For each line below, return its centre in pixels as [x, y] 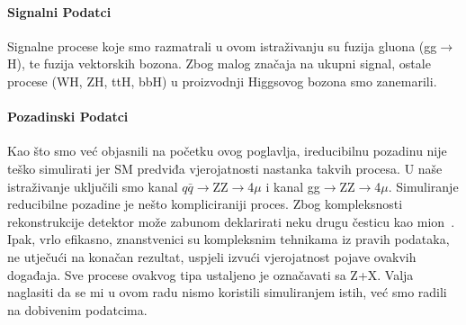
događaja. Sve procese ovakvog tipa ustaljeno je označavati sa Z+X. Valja [211, 274]
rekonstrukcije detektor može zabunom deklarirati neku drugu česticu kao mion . [231, 221]
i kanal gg [293, 186]
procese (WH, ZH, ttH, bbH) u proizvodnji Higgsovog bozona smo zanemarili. [222, 81]
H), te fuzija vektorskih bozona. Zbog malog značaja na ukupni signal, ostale [219, 63]
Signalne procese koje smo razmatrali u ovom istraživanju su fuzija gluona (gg [222, 45]
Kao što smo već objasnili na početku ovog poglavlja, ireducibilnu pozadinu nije [227, 151]
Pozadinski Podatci [68, 117]
